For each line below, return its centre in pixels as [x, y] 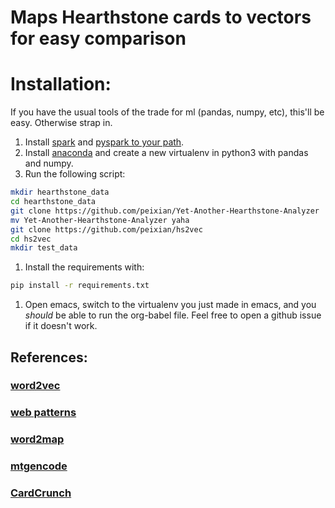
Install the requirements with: [84, 267]
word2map [37, 439]
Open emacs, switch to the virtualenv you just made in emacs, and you [170, 305]
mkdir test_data [44, 248]
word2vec [35, 386]
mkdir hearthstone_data [60, 192]
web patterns [43, 413]
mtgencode [39, 466]
